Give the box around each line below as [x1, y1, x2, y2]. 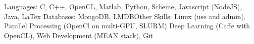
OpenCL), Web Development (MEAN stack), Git [4, 30, 153, 40]
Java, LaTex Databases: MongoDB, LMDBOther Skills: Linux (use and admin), [4, 11, 246, 21]
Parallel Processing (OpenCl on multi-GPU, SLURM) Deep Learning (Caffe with [4, 21, 250, 31]
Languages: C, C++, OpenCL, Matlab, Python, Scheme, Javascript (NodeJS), [4, 1, 242, 11]
